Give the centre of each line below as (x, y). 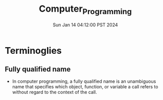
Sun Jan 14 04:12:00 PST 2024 (85, 25)
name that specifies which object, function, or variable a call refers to (85, 87)
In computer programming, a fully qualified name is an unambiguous (84, 81)
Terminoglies (33, 51)
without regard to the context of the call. (55, 92)
